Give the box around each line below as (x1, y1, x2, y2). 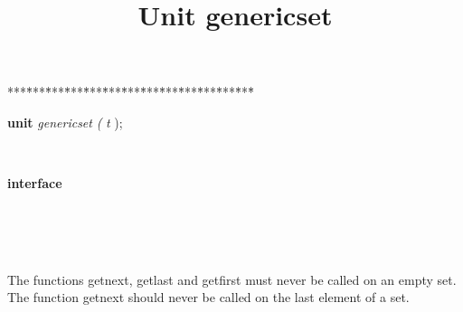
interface (7, 174, 62, 193)
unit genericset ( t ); (7, 112, 123, 131)
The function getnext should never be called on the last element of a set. (7, 288, 410, 307)
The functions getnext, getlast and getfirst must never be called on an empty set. (7, 269, 457, 288)
